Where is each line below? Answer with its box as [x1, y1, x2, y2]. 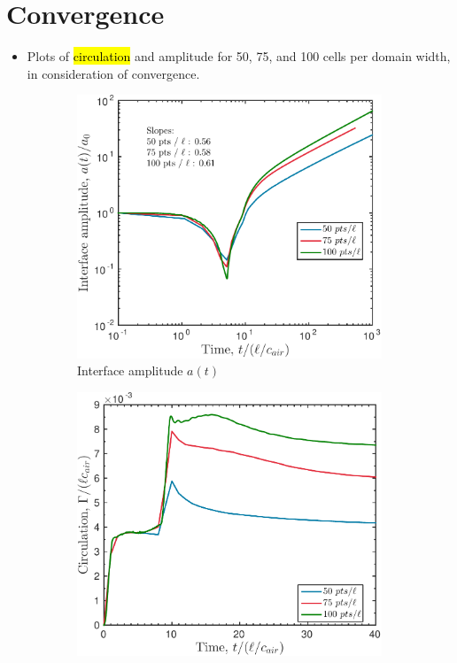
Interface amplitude [77, 361, 183, 380]
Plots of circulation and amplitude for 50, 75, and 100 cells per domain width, [27, 47, 451, 66]
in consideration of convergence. [27, 64, 200, 82]
